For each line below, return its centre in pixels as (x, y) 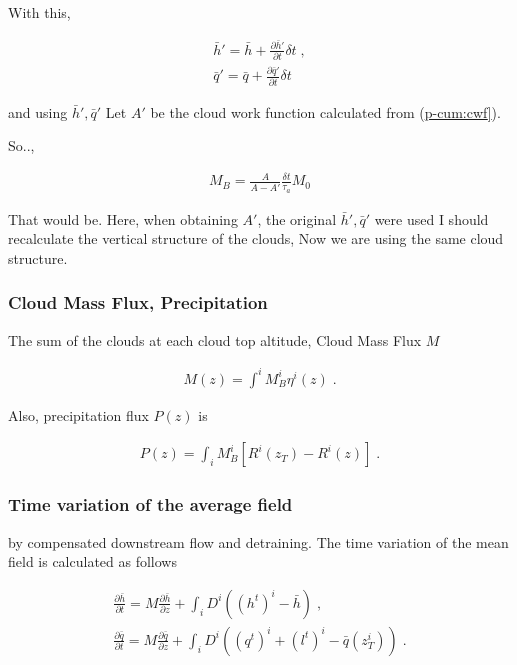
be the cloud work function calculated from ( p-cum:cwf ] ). (325, 111)
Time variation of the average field (150, 504)
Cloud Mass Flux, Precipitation (138, 302)
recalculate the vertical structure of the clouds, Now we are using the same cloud (256, 238)
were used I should (431, 218)
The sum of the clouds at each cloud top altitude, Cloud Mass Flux (215, 339)
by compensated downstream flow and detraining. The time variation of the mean (258, 541)
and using (38, 111)
